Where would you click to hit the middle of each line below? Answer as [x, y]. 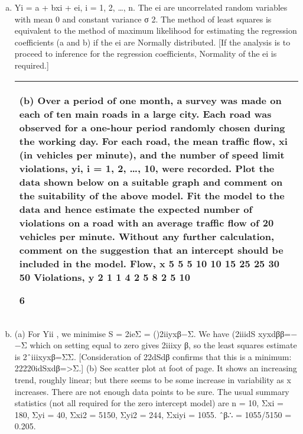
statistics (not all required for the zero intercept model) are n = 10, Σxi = [149, 403]
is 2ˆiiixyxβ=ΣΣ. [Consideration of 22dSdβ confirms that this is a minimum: [153, 356]
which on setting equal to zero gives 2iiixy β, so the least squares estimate [163, 345]
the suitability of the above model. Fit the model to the [152, 195]
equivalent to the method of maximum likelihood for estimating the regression [156, 30]
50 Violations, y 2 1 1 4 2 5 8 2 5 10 [105, 277]
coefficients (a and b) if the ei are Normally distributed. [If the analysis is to [152, 42]
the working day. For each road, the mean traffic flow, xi [153, 141]
